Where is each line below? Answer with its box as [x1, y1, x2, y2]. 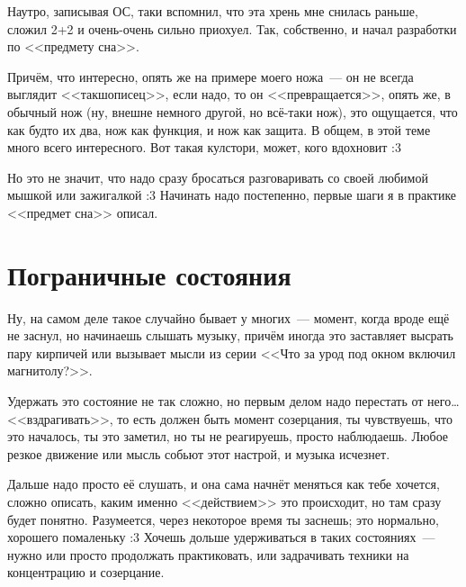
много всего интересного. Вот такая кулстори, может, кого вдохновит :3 [7, 138, 401, 157]
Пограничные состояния [7, 256, 291, 293]
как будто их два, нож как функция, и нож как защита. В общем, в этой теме [7, 120, 431, 139]
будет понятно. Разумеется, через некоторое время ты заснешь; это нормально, [7, 510, 439, 528]
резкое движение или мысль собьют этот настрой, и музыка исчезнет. [7, 444, 390, 463]
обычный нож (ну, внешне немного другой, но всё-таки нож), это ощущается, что [7, 102, 458, 121]
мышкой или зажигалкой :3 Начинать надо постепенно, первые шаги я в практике [7, 185, 457, 204]
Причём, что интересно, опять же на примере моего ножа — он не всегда [7, 67, 414, 86]
